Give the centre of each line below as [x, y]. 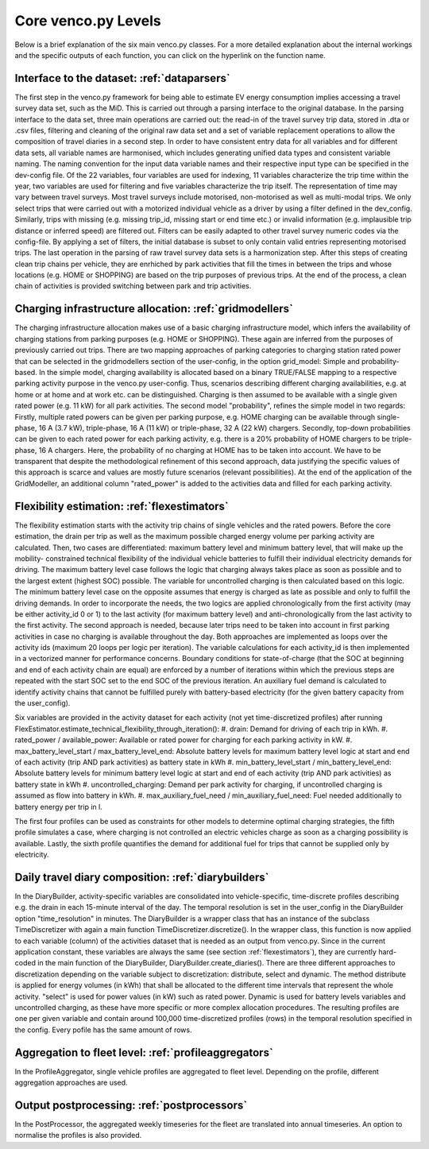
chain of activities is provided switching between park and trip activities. [133, 286]
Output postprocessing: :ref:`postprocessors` [131, 1105]
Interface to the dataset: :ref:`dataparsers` [122, 78]
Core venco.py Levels [88, 21]
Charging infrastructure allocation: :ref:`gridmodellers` [154, 309]
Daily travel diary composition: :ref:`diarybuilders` [142, 877]
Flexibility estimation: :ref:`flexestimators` [122, 506]
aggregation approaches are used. [71, 1082]
